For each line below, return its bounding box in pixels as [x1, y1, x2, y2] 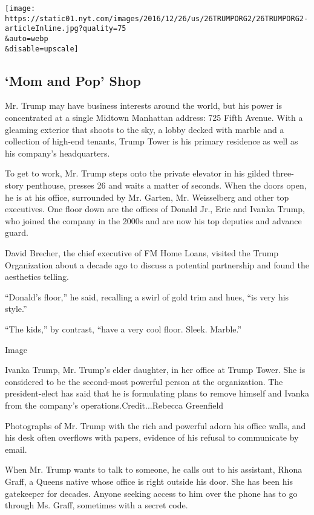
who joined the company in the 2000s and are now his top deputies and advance [5, 214, 302, 227]
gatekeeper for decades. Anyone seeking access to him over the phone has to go [5, 487, 298, 499]
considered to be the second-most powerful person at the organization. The [5, 375, 283, 387]
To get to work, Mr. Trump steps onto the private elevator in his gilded [5, 167, 270, 180]
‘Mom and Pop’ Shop [5, 71, 141, 89]
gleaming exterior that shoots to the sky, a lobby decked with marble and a [5, 123, 284, 135]
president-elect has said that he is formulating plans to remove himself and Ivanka [5, 387, 310, 400]
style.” [5, 302, 27, 315]
